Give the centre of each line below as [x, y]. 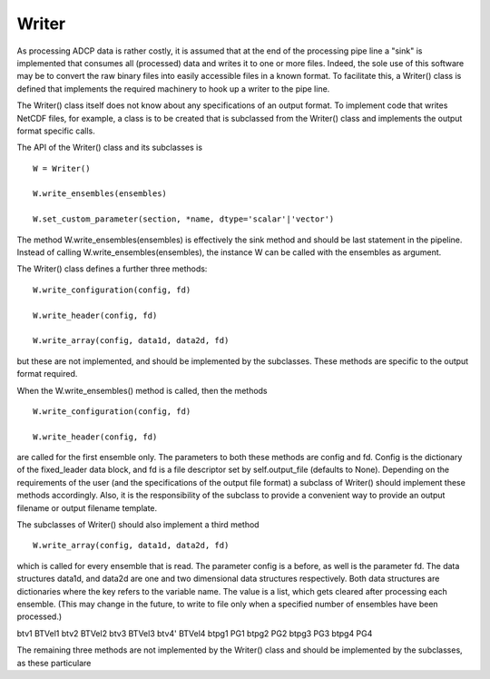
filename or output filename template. [87, 507]
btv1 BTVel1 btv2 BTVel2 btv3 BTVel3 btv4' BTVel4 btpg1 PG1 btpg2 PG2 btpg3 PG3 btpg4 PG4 [195, 633]
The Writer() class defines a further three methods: [112, 269]
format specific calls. [56, 131]
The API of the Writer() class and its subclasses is [110, 148]
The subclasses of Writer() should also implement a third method [138, 525]
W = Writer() [62, 168]
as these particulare [54, 663]
